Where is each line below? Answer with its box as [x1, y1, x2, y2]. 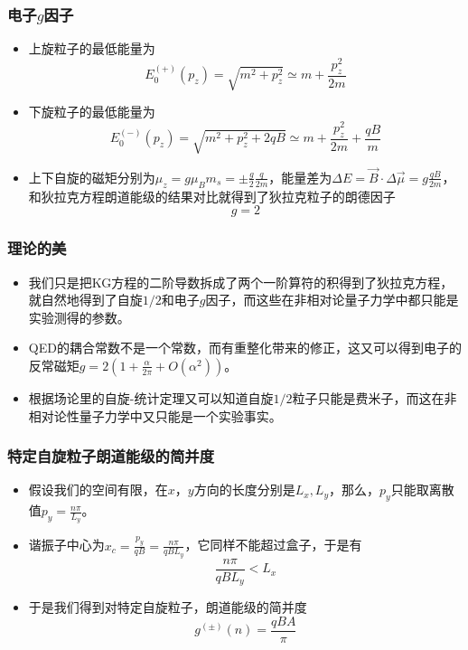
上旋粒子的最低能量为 [28, 39, 155, 58]
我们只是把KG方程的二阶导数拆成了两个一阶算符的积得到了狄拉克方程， [28, 272, 454, 291]
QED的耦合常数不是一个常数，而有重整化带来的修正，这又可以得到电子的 [28, 338, 462, 357]
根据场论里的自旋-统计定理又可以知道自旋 [28, 388, 274, 407]
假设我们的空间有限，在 [28, 480, 168, 499]
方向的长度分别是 [193, 480, 295, 499]
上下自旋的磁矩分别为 [28, 167, 155, 186]
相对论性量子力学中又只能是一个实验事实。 [28, 406, 282, 425]
